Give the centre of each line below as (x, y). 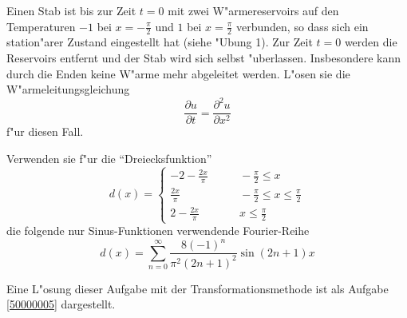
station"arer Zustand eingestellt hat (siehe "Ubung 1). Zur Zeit (160, 42)
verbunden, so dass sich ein (302, 26)
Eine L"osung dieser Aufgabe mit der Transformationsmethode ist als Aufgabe (198, 288)
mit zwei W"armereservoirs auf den (253, 10)
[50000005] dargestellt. (61, 304)
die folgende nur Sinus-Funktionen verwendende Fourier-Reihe (158, 231)
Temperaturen (41, 26)
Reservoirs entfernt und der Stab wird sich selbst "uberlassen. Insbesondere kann (204, 58)
